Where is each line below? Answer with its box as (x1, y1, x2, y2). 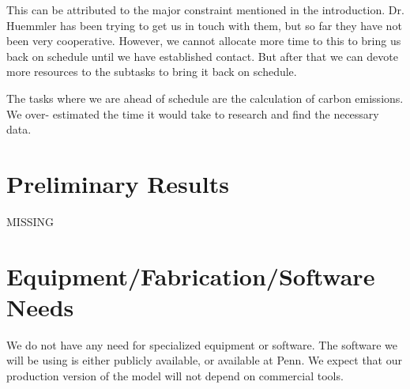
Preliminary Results (6, 167, 229, 199)
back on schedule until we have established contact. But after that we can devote (6, 47, 398, 64)
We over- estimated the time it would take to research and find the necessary (6, 105, 379, 122)
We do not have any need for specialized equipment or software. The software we (6, 336, 397, 353)
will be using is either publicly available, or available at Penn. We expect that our (6, 352, 402, 368)
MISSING (6, 213, 55, 229)
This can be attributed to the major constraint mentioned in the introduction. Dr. (6, 2, 404, 17)
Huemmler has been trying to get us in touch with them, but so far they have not (6, 17, 402, 33)
